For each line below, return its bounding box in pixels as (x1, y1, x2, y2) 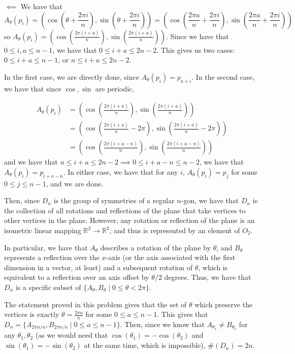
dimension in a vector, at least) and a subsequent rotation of (4, 262, 192, 272)
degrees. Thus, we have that (164, 272, 251, 282)
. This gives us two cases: (156, 44, 235, 55)
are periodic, (95, 83, 135, 93)
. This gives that (157, 309, 208, 319)
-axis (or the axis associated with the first (106, 252, 236, 263)
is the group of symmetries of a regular (53, 195, 175, 206)
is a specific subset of (15, 282, 81, 292)
